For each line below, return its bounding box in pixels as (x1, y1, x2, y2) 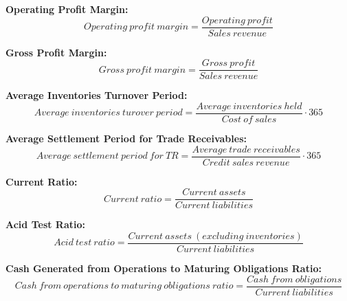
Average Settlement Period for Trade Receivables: (5, 131, 247, 145)
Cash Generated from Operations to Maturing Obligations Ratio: (5, 260, 322, 275)
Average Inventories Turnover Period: (5, 88, 188, 102)
